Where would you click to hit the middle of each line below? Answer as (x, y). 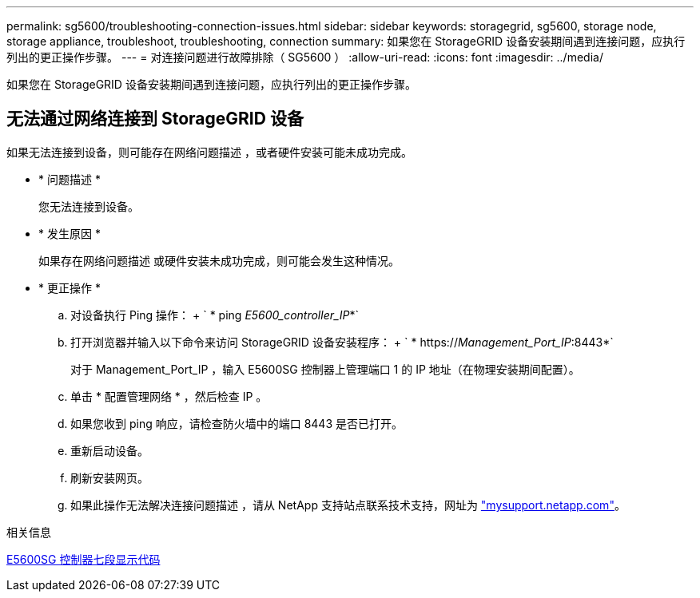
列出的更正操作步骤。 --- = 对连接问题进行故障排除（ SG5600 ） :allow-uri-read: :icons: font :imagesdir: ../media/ (305, 57)
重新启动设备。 (109, 450)
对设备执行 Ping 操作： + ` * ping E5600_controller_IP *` (215, 315)
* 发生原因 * (70, 233)
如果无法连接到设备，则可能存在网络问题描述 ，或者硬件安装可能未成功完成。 (209, 152)
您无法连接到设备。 (89, 206)
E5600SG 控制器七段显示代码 (84, 559)
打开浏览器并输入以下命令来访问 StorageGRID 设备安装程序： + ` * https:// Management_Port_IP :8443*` (342, 342)
